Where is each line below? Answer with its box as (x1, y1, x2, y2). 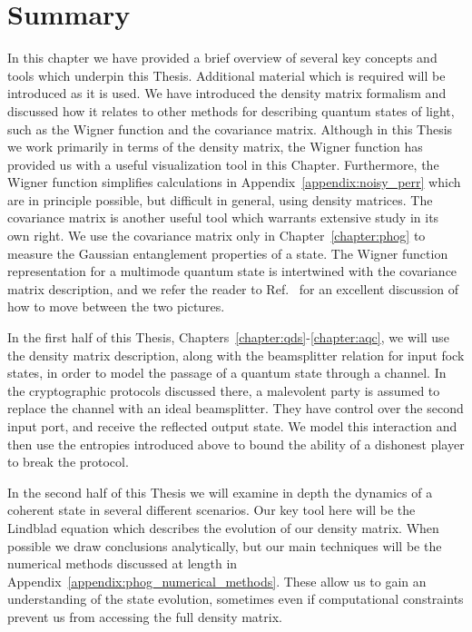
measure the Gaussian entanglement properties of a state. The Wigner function (7, 243, 448, 262)
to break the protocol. (7, 452, 129, 471)
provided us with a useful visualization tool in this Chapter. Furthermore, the (7, 154, 439, 173)
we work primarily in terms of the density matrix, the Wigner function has (7, 137, 423, 156)
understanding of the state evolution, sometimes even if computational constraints (7, 589, 464, 608)
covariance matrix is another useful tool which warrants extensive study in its (7, 208, 439, 227)
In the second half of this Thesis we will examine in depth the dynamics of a (7, 482, 433, 501)
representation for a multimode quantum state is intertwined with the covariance (7, 262, 457, 281)
